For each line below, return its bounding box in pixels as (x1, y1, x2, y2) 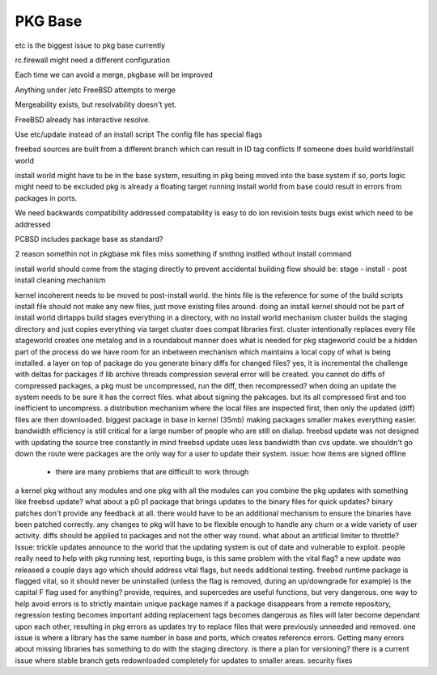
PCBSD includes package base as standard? (15, 235, 163, 244)
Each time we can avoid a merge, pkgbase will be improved (15, 70, 214, 80)
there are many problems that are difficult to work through (55, 467, 249, 477)
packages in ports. (15, 193, 78, 202)
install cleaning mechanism (15, 275, 106, 285)
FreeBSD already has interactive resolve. (15, 114, 151, 125)
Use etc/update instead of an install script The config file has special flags (15, 129, 263, 139)
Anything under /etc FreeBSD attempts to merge (15, 85, 176, 95)
